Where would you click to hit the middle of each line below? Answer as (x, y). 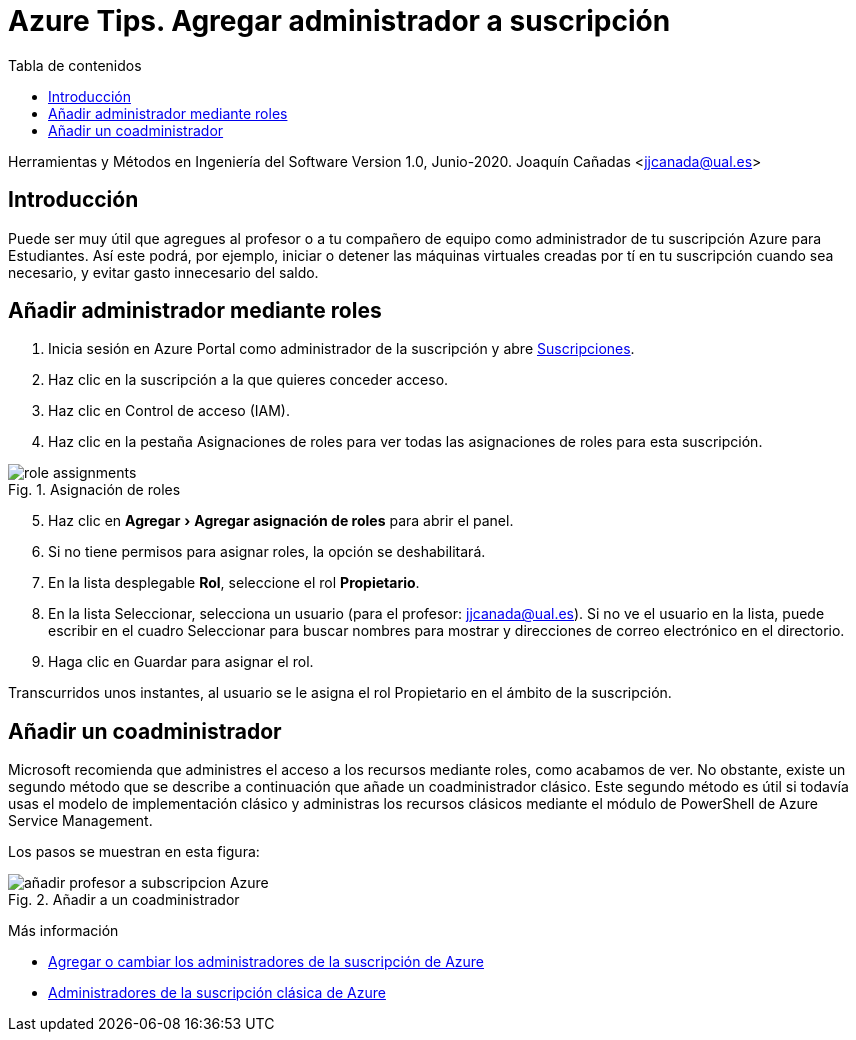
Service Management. (80, 821)
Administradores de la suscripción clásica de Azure (217, 993)
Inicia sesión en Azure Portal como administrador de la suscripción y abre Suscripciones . (341, 349)
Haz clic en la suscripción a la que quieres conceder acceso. (248, 380)
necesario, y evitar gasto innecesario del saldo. (163, 272)
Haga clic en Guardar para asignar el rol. (181, 662)
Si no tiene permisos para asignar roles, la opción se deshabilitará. (267, 552)
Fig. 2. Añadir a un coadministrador (124, 900)
